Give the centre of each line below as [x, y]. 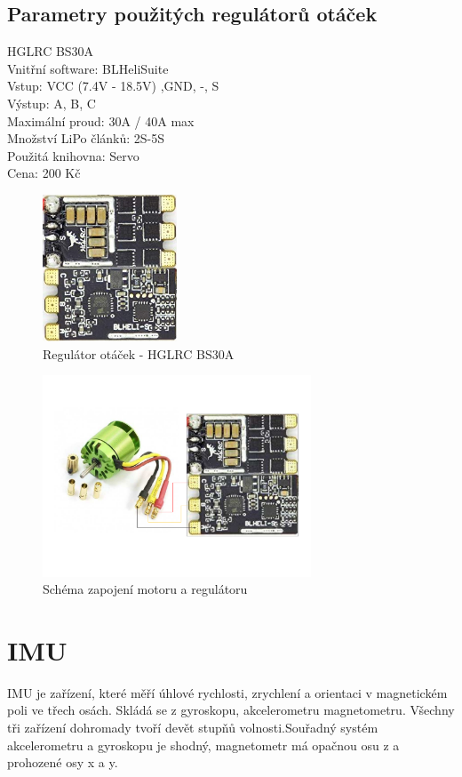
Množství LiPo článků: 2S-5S [86, 138]
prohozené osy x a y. [63, 762]
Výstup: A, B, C [52, 103]
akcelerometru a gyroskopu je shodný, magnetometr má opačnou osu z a [203, 745]
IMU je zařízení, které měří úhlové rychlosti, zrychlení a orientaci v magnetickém [227, 692]
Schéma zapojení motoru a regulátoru [145, 589]
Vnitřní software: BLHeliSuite [88, 68]
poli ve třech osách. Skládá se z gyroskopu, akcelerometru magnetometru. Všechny [231, 710]
